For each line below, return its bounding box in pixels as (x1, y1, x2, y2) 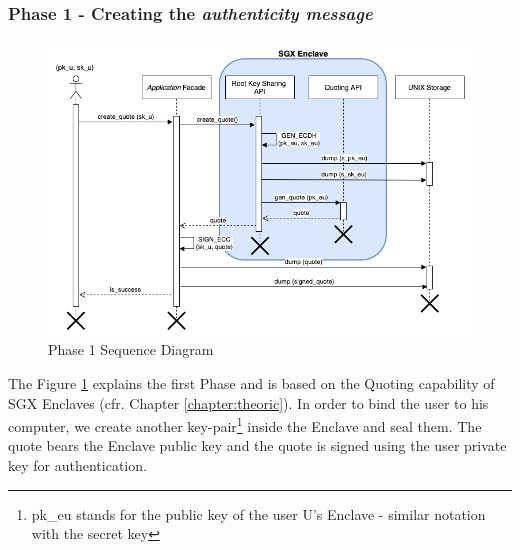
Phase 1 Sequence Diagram (48, 339, 214, 360)
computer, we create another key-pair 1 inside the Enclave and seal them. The (8, 413, 482, 436)
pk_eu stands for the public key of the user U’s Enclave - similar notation (31, 503, 486, 524)
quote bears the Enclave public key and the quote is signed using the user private (8, 435, 507, 456)
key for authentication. (8, 454, 147, 475)
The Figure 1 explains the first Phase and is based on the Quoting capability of (8, 372, 495, 393)
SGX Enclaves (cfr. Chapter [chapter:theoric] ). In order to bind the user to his (8, 392, 489, 413)
